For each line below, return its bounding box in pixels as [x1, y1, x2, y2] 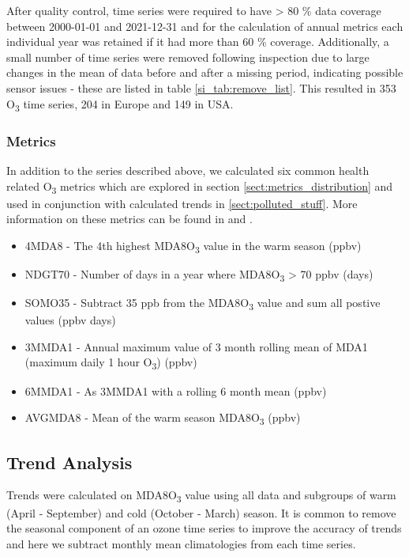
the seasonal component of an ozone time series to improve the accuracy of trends [6, 520, 402, 536]
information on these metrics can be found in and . [6, 210, 253, 227]
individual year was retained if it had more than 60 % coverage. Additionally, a [6, 33, 389, 50]
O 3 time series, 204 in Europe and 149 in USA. [6, 95, 234, 114]
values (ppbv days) [24, 312, 116, 328]
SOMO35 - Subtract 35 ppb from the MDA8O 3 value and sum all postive [24, 294, 381, 313]
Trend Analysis [6, 449, 133, 474]
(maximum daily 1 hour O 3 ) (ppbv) [24, 354, 197, 373]
